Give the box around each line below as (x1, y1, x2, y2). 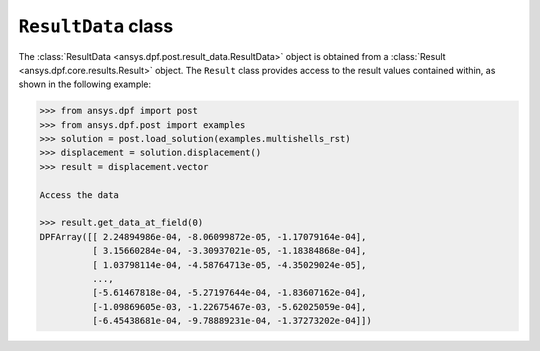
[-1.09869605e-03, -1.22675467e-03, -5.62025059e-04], (91, 301, 367, 312)
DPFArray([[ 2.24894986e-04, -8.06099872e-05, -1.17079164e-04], (39, 231, 367, 242)
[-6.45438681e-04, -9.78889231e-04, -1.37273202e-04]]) (91, 315, 372, 327)
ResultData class (18, 15, 174, 37)
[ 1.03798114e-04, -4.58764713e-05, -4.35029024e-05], (91, 259, 367, 270)
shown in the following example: (18, 78, 152, 90)
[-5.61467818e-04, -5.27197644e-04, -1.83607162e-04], (91, 287, 367, 299)
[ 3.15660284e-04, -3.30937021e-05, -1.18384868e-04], (91, 245, 367, 257)
